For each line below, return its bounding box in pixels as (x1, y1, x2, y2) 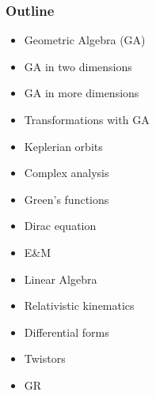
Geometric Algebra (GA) (24, 32, 146, 48)
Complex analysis (24, 164, 109, 181)
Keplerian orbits (24, 138, 103, 154)
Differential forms (24, 323, 109, 340)
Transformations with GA (24, 111, 150, 127)
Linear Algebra (24, 270, 97, 287)
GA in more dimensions (24, 85, 139, 101)
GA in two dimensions (24, 58, 132, 74)
